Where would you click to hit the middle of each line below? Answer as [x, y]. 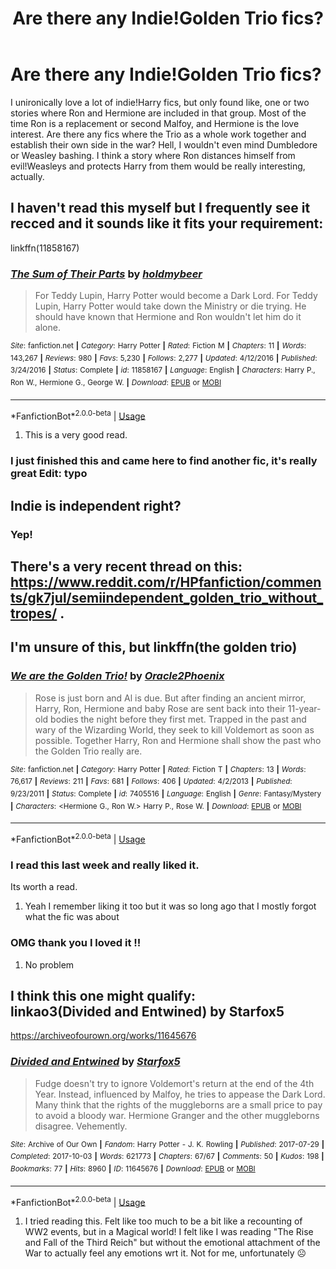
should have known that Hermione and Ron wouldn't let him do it [168, 317]
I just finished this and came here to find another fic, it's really [164, 461]
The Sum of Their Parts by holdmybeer [106, 274]
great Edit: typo [49, 474]
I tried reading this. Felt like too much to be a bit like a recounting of [163, 1221]
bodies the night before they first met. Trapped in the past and [178, 719]
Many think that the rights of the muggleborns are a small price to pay [178, 1104]
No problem [49, 964]
